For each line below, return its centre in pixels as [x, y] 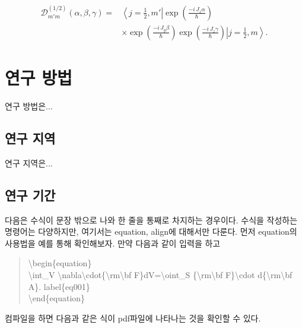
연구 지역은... [29, 163]
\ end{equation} [57, 298]
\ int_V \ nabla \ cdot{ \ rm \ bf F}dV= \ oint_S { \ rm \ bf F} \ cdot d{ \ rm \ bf [160, 274]
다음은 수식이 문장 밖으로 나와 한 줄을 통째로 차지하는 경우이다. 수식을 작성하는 [151, 220]
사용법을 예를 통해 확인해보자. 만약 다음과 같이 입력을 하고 [113, 243]
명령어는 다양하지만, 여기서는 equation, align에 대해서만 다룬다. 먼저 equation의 [151, 231]
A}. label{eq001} [59, 286]
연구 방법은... [29, 106]
